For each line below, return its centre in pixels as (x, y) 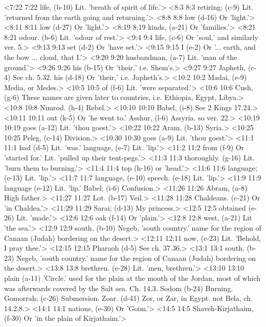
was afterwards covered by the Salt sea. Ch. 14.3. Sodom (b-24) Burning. (119, 288)
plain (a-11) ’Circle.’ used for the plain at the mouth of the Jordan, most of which (132, 278)
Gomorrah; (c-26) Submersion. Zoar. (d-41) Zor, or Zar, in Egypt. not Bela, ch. (128, 298)
